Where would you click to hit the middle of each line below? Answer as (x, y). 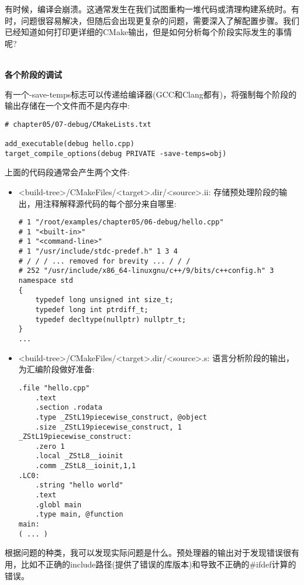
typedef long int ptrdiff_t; (92, 310)
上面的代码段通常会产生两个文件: (67, 172)
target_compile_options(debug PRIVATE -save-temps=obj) (116, 153)
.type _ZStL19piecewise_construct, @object (121, 417)
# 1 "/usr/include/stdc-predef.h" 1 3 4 (98, 252)
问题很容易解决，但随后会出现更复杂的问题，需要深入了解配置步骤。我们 (160, 20)
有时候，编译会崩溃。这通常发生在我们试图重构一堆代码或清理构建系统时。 (148, 9)
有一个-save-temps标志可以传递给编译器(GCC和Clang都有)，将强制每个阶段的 (151, 94)
